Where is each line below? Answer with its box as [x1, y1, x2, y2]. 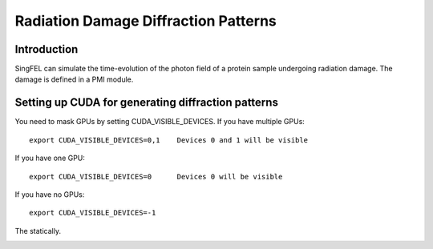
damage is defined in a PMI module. [14, 74, 134, 84]
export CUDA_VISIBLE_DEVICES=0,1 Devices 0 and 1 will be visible [29, 135, 309, 144]
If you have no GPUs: [14, 189, 85, 199]
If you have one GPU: [14, 153, 86, 163]
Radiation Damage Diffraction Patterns [14, 12, 277, 30]
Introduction [14, 42, 79, 56]
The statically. [14, 226, 62, 235]
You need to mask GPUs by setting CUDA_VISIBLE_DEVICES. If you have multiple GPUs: [14, 117, 305, 127]
